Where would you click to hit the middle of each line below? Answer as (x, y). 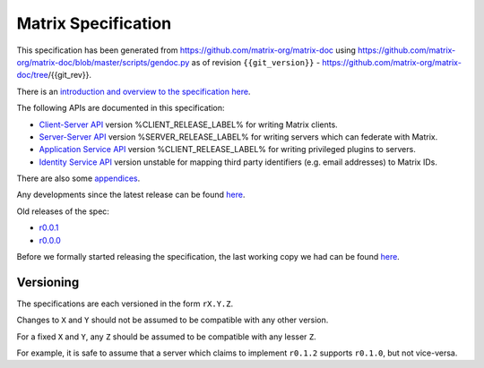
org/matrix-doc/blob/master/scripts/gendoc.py (103, 62)
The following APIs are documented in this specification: (121, 108)
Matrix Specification (94, 23)
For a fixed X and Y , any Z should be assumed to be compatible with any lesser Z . (167, 337)
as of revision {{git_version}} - (256, 62)
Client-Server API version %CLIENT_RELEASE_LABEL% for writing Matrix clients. (188, 124)
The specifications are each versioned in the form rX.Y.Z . (125, 304)
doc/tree (32, 75)
